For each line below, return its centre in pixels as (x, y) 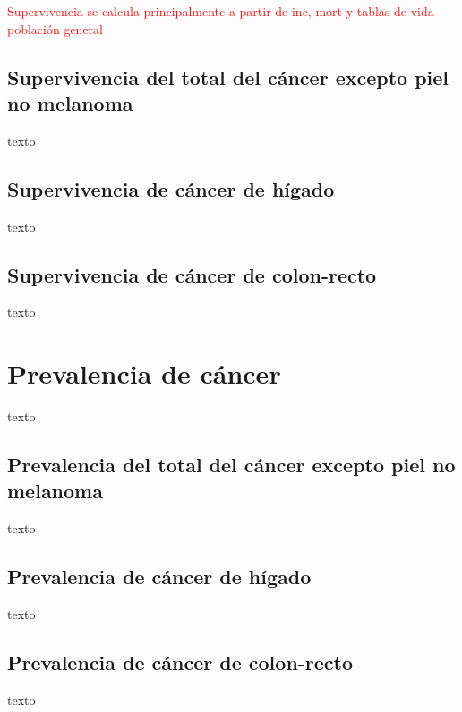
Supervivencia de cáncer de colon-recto (192, 274)
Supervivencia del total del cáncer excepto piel (228, 76)
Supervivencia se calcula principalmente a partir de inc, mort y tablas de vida (221, 11)
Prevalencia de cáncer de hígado (159, 576)
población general (56, 28)
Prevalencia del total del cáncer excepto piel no (231, 465)
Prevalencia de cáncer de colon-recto (180, 662)
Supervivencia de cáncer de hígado (171, 188)
